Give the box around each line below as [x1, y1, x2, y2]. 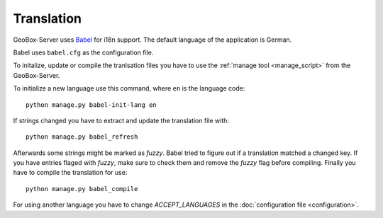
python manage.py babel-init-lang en [26, 101, 157, 109]
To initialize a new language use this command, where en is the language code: [13, 84, 245, 93]
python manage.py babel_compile [26, 185, 138, 193]
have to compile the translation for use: [13, 168, 128, 177]
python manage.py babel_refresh [26, 133, 138, 141]
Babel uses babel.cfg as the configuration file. [13, 48, 154, 57]
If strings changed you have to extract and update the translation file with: [13, 116, 230, 125]
